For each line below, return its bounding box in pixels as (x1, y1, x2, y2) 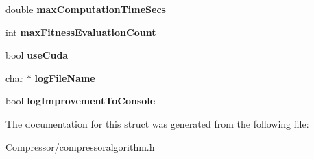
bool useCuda (5, 48, 69, 62)
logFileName (34, 70, 95, 85)
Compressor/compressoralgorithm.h (5, 139, 155, 154)
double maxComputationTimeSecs (5, 2, 166, 16)
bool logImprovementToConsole (5, 93, 156, 108)
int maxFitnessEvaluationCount (5, 25, 156, 39)
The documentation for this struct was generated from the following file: (5, 116, 309, 130)
